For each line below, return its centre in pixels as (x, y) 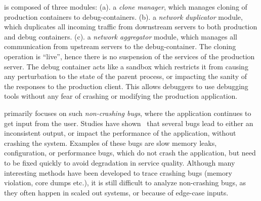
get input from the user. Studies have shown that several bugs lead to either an (129, 123)
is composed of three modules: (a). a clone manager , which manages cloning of (126, 7)
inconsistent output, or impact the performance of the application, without (120, 133)
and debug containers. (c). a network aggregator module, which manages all (121, 36)
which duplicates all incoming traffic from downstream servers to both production (131, 27)
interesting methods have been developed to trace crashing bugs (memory (118, 172)
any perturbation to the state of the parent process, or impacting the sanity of (126, 76)
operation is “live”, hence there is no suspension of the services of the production (129, 56)
